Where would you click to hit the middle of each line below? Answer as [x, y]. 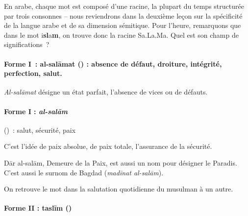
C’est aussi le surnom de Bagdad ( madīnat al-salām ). [84, 172]
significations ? [27, 44]
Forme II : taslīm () [38, 208]
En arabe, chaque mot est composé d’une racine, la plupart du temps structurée [124, 6]
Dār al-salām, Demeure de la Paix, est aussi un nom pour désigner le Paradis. [121, 162]
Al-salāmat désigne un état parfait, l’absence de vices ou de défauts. [106, 92]
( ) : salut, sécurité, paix [40, 130]
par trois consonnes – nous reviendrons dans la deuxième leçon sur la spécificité [123, 15]
